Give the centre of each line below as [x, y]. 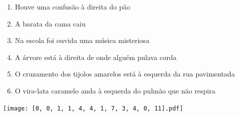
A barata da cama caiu [50, 23]
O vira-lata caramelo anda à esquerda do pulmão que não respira [115, 90]
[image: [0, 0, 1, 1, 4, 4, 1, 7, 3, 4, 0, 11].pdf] [93, 108]
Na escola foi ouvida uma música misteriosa [82, 40]
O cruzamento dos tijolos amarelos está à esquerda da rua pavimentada [125, 74]
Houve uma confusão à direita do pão [72, 6]
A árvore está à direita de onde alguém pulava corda [96, 57]
